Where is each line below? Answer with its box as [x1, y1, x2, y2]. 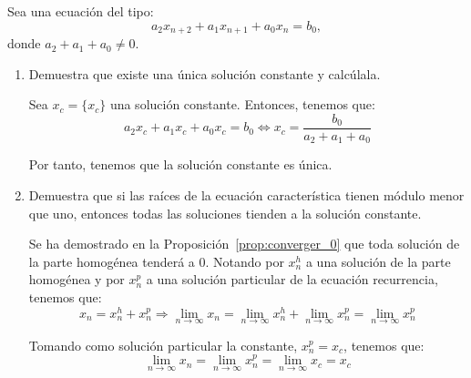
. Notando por [205, 251, 284, 271]
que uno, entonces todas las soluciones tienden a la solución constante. [28, 203, 422, 222]
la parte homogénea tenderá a [28, 251, 195, 271]
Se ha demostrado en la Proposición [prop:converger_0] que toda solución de [28, 234, 460, 253]
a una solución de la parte [305, 251, 451, 271]
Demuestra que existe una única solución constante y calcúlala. [28, 64, 381, 83]
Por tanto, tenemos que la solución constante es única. [28, 155, 333, 174]
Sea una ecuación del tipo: [7, 2, 154, 20]
